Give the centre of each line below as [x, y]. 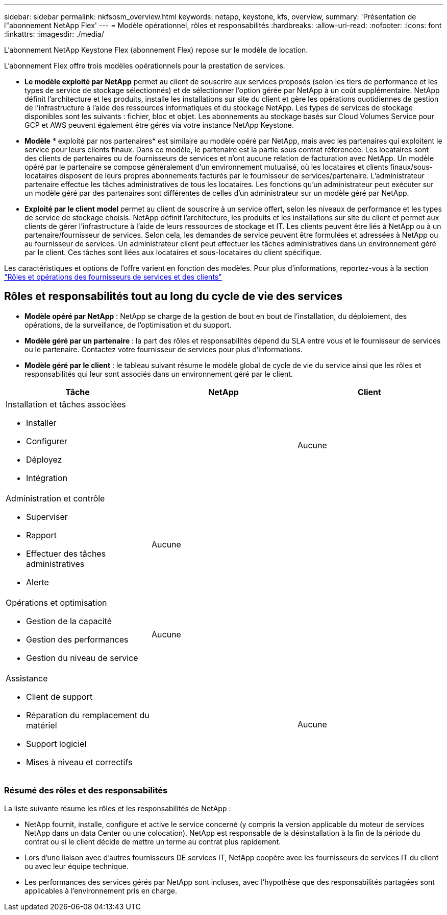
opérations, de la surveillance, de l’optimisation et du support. [128, 325]
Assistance [27, 678]
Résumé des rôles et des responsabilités [86, 791]
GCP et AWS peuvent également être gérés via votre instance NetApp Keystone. [159, 125]
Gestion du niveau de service [82, 658]
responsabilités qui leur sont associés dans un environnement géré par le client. [159, 374]
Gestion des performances [77, 639]
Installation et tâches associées [66, 404]
